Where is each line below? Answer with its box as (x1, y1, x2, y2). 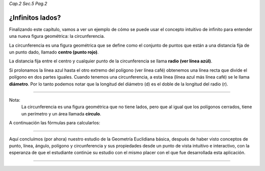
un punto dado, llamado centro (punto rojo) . (9, 49, 99, 55)
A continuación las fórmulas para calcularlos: (9, 120, 101, 126)
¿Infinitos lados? (9, 13, 61, 22)
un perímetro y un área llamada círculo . (21, 111, 102, 116)
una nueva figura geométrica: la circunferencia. (9, 33, 105, 39)
